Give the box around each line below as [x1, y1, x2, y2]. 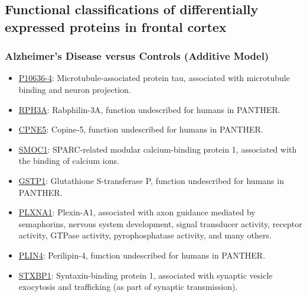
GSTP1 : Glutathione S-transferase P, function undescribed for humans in [18, 174, 284, 186]
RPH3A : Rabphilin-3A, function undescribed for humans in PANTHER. [18, 103, 280, 115]
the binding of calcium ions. [18, 154, 119, 167]
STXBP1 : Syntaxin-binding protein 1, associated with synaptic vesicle [18, 269, 273, 281]
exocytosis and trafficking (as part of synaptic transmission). [18, 280, 238, 293]
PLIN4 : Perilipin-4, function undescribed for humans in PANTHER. [18, 248, 266, 261]
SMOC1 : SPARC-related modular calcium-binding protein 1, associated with [18, 143, 297, 155]
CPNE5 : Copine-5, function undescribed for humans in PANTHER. [18, 123, 263, 135]
